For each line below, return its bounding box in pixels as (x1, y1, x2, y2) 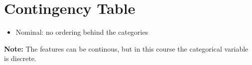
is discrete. (4, 53, 36, 64)
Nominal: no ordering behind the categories (15, 27, 148, 37)
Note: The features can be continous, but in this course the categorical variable (4, 43, 249, 54)
